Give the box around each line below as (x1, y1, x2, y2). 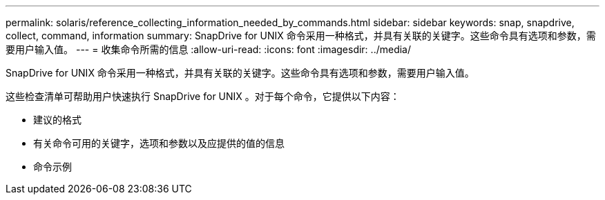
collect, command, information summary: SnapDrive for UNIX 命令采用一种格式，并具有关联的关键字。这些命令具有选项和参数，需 (6, 30, 596, 41)
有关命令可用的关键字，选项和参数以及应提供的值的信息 (33, 137, 285, 149)
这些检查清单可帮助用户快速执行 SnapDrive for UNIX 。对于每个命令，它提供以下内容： (6, 90, 400, 102)
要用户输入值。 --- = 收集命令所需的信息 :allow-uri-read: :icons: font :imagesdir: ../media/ (6, 43, 412, 55)
